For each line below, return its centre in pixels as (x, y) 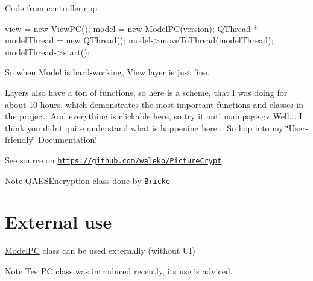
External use (58, 222)
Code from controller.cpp (51, 8)
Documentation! (68, 140)
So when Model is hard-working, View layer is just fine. (107, 72)
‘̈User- (297, 128)
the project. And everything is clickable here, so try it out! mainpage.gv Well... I (154, 116)
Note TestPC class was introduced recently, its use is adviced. (119, 270)
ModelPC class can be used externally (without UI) (100, 251)
